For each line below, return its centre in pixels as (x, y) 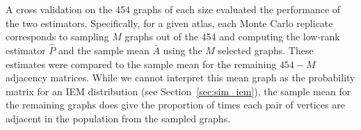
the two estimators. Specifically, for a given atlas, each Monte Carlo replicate (169, 23)
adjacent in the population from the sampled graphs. (118, 118)
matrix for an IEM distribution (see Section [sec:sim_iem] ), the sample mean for (178, 91)
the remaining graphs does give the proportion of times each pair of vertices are (175, 105)
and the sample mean (104, 50)
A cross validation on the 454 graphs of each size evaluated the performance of (173, 9)
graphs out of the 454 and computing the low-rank (232, 36)
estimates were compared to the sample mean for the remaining (141, 64)
